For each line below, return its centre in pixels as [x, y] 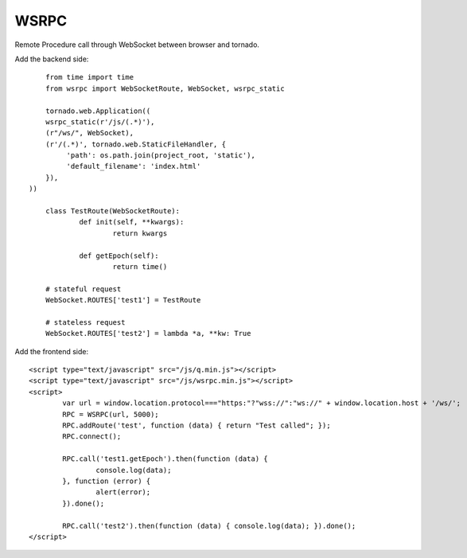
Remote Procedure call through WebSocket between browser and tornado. [137, 45]
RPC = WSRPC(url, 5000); [111, 414]
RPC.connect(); [92, 437]
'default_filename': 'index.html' [134, 166]
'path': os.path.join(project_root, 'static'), [161, 156]
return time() [140, 266]
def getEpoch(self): [119, 256]
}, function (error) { [107, 481]
